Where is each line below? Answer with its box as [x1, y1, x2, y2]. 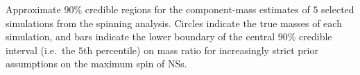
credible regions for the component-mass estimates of [85, 2, 310, 16]
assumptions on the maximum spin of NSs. [6, 56, 187, 71]
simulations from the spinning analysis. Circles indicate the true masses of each [6, 15, 342, 30]
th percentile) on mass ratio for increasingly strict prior [83, 42, 318, 57]
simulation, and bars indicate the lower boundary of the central [6, 29, 275, 44]
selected [321, 2, 354, 16]
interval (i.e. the [6, 42, 76, 57]
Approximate [6, 2, 61, 16]
